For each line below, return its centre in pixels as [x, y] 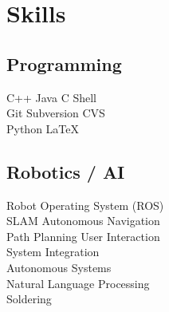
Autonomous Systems [59, 267]
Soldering [29, 299]
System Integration [53, 252]
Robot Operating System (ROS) [85, 205]
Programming [64, 63]
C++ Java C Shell [51, 97]
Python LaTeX [43, 128]
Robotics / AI [66, 171]
